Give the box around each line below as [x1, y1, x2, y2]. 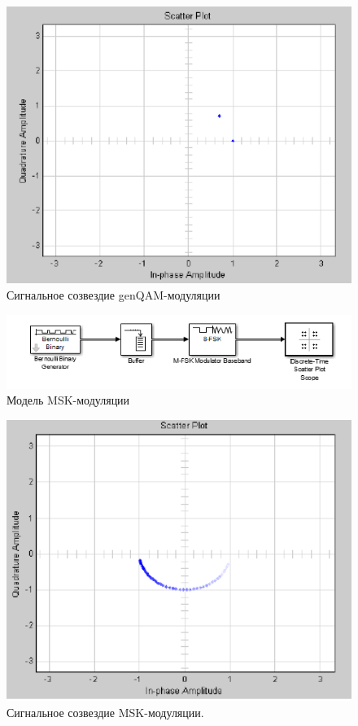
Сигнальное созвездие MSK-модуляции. [7, 703, 204, 720]
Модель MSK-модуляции [7, 391, 130, 409]
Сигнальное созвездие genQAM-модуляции [7, 286, 220, 303]
